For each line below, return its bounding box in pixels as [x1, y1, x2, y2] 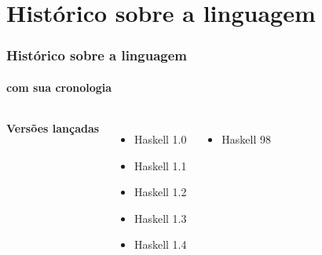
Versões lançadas [6, 120, 100, 137]
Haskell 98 [221, 131, 271, 148]
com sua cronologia [6, 78, 112, 95]
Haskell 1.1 [134, 157, 187, 173]
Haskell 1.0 [134, 131, 187, 148]
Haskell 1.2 [134, 184, 187, 200]
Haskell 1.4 [134, 236, 187, 253]
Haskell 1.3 [134, 209, 187, 226]
